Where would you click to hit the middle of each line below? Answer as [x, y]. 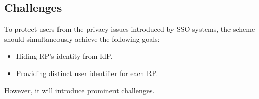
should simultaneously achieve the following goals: [82, 39]
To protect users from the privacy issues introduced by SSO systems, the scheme [130, 29]
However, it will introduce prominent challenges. [79, 90]
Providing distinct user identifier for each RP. [87, 73]
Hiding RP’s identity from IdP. [64, 56]
